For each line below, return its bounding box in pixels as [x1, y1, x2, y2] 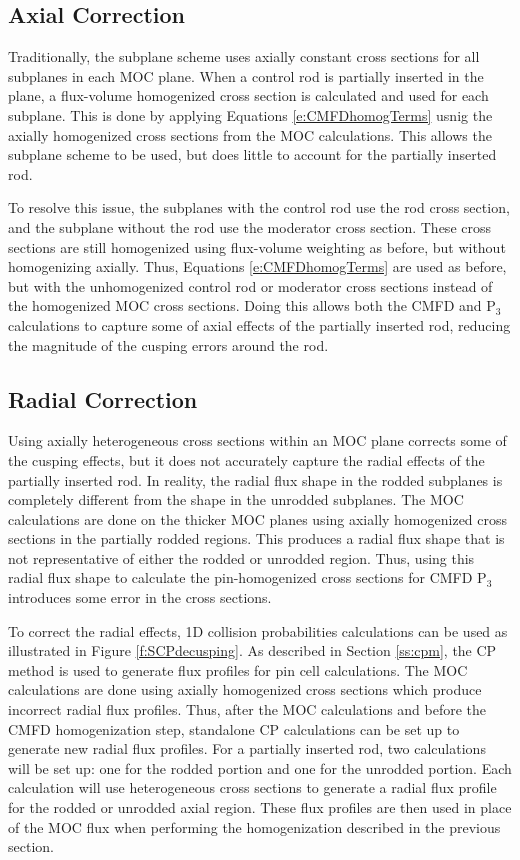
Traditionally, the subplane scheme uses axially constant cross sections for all [8, 46, 480, 67]
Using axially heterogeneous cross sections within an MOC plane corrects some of [8, 430, 507, 451]
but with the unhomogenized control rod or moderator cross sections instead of [8, 275, 493, 296]
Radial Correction [8, 383, 198, 414]
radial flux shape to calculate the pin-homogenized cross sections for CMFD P [8, 567, 487, 588]
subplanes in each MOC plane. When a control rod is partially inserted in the [8, 65, 484, 86]
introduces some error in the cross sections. [8, 587, 272, 608]
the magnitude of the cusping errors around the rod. [8, 334, 329, 355]
